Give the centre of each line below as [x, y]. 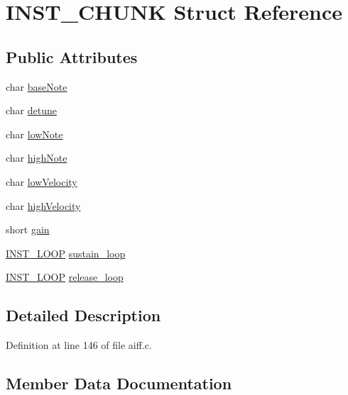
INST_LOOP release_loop [65, 277]
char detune [31, 110]
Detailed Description [83, 315]
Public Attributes [72, 56]
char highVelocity [43, 205]
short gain [28, 229]
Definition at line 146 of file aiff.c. [79, 345]
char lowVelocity [42, 181]
